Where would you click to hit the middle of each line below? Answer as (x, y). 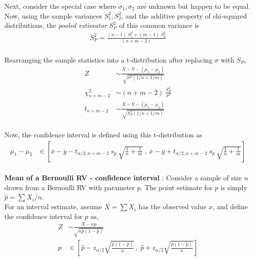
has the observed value (172, 206)
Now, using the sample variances (53, 15)
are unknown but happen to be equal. (194, 6)
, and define (230, 206)
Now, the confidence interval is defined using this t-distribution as (103, 135)
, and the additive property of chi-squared (184, 15)
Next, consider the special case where (60, 6)
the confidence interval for (44, 216)
